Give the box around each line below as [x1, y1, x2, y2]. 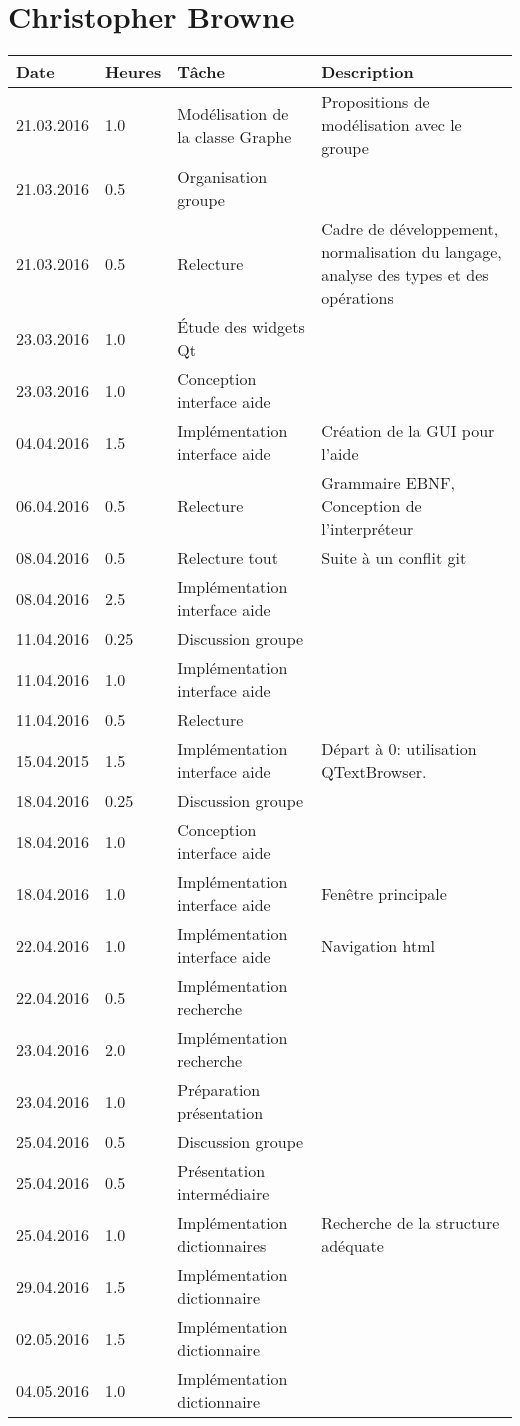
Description [321, 60, 414, 84]
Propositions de [321, 90, 430, 114]
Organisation [177, 165, 268, 189]
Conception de [321, 494, 422, 518]
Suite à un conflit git [321, 546, 467, 570]
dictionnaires [177, 1234, 267, 1258]
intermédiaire [177, 1182, 270, 1206]
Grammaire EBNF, [321, 471, 455, 495]
